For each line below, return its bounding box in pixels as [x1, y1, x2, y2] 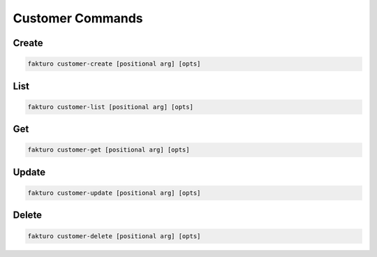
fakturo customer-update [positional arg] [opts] [27, 189, 201, 197]
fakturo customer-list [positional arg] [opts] [27, 103, 193, 111]
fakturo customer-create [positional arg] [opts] [27, 60, 201, 68]
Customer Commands [13, 10, 143, 26]
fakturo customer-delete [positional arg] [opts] [27, 232, 201, 240]
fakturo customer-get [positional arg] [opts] [27, 146, 190, 154]
